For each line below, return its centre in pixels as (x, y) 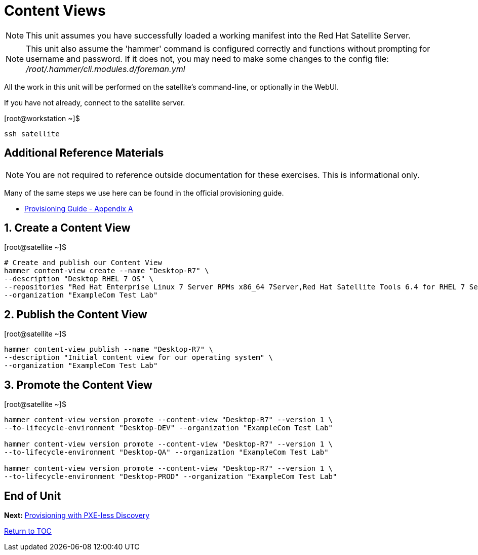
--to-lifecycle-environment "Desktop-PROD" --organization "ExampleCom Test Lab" (171, 477)
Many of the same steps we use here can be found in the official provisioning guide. (144, 193)
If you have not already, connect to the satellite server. (95, 102)
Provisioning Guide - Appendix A (79, 208)
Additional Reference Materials (84, 153)
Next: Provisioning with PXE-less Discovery (77, 515)
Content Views (55, 11)
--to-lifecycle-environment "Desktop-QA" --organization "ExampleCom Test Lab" (166, 452)
